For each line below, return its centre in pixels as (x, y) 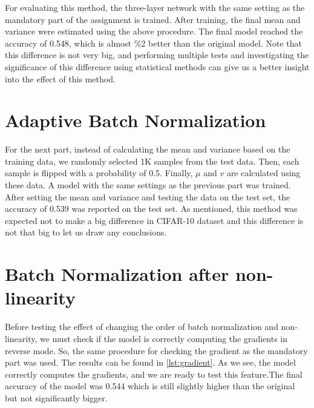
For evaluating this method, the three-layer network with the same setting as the (155, 7)
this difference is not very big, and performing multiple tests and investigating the (157, 55)
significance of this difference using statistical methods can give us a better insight (157, 66)
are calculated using (263, 173)
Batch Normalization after (117, 274)
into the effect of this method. (60, 78)
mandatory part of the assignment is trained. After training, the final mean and (153, 19)
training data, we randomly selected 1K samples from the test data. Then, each (152, 161)
